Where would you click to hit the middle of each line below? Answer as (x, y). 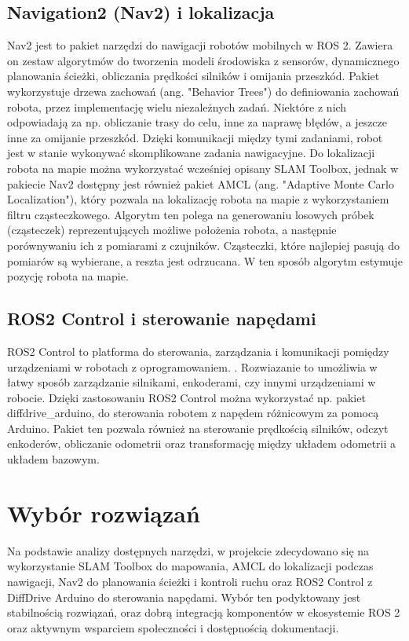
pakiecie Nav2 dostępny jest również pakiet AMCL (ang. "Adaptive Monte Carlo (201, 183)
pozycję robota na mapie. (68, 276)
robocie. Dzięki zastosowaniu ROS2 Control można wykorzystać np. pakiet (186, 397)
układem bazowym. (53, 459)
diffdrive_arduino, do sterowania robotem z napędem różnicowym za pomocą (193, 413)
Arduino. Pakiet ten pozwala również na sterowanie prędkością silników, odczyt (198, 428)
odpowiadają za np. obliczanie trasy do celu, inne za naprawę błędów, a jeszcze (197, 122)
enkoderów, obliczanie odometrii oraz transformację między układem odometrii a (202, 443)
